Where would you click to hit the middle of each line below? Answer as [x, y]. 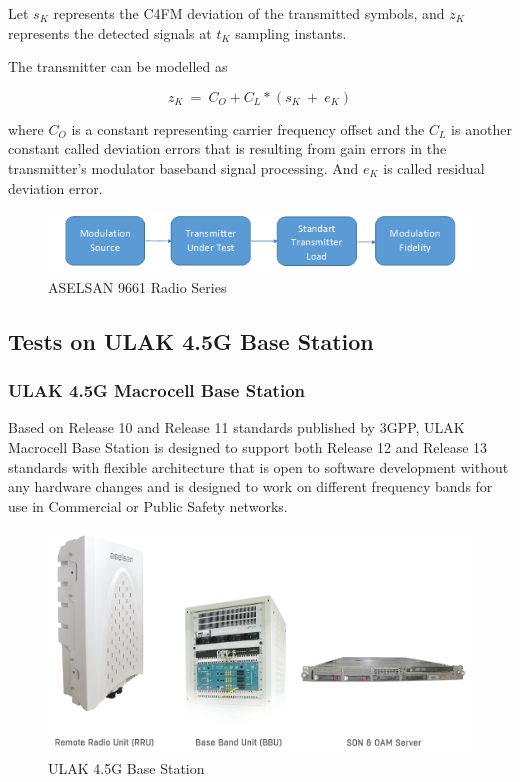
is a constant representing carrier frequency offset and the [248, 128]
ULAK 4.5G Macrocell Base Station [156, 390]
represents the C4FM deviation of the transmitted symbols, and [249, 13]
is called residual [434, 167]
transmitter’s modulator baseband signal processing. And [183, 167]
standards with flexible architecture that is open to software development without [258, 466]
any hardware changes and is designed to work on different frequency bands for [250, 486]
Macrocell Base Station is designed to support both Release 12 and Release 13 [248, 447]
